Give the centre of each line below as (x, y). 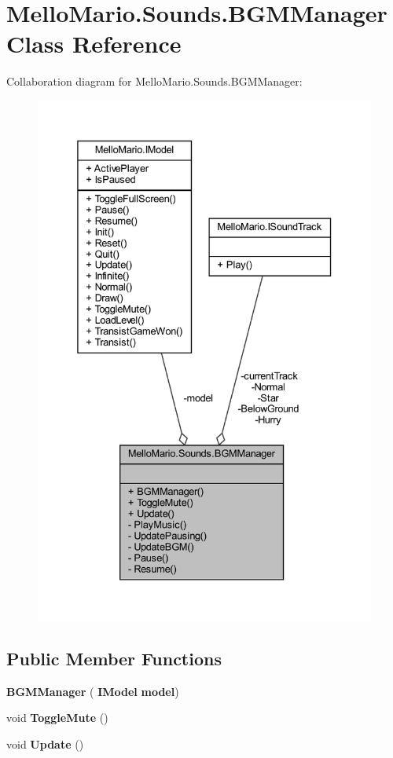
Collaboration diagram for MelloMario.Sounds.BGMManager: (154, 81)
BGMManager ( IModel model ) (93, 691)
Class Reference (94, 44)
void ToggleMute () (57, 718)
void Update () (45, 743)
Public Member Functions (114, 658)
